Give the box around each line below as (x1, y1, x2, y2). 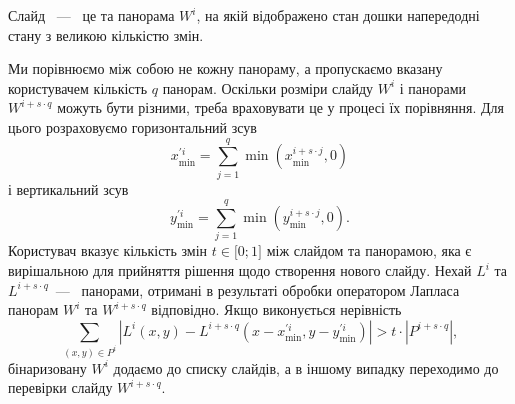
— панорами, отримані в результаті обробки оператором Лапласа (55, 279, 460, 300)
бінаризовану (8, 357, 87, 378)
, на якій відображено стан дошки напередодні (196, 5, 480, 25)
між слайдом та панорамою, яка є (266, 240, 472, 261)
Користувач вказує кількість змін (8, 240, 208, 261)
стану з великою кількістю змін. (8, 24, 204, 45)
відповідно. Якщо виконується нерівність (151, 299, 402, 320)
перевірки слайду (8, 377, 113, 398)
